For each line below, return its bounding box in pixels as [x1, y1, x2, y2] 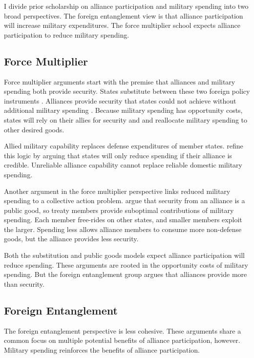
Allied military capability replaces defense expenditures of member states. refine [4, 141, 243, 151]
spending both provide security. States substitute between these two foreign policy [4, 86, 250, 96]
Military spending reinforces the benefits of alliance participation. [4, 344, 200, 355]
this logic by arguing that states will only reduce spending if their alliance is [4, 150, 232, 160]
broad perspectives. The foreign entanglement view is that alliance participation [4, 10, 243, 21]
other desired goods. [4, 124, 64, 134]
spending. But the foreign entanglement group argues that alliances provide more [4, 269, 247, 279]
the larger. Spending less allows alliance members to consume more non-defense [4, 224, 242, 234]
